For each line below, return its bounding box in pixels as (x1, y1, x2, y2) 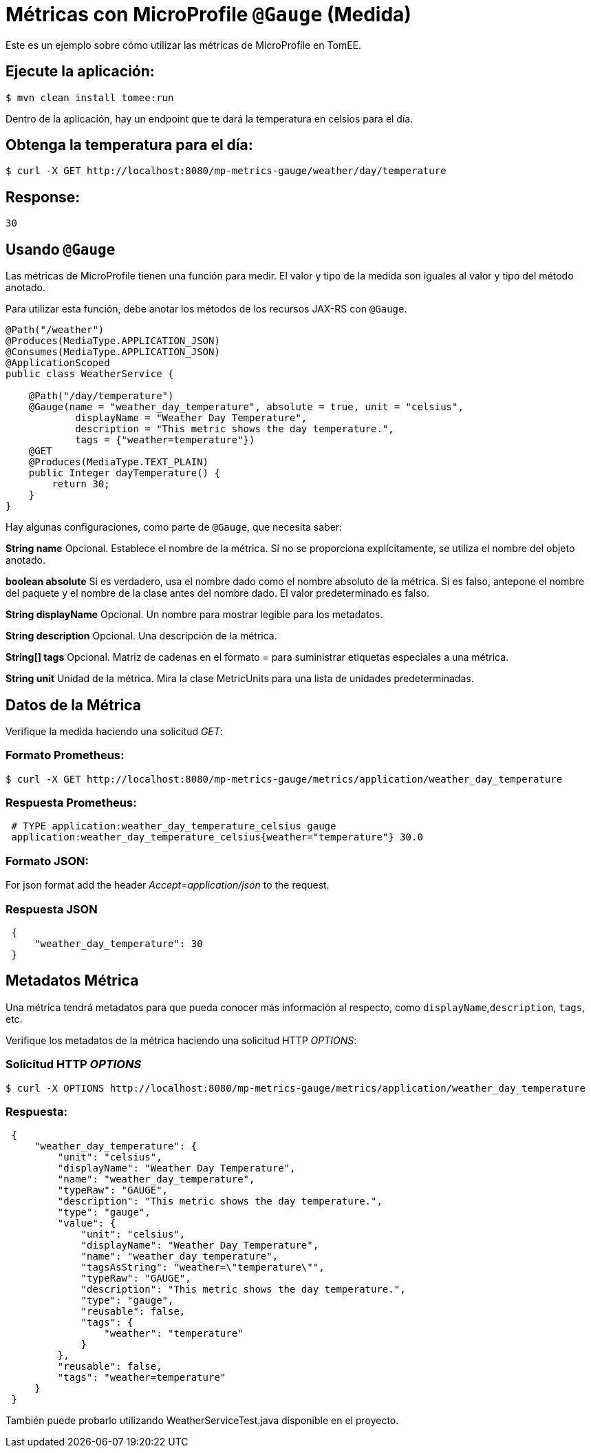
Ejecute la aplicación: (6, 63, 155, 81)
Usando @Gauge (6, 240, 116, 258)
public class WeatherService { (6, 368, 174, 380)
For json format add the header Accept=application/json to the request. (6, 879, 330, 891)
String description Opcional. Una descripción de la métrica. (6, 630, 277, 642)
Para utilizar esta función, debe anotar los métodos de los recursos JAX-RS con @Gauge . (6, 303, 407, 315)
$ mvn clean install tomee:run (6, 92, 174, 103)
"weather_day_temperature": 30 (34, 937, 203, 949)
